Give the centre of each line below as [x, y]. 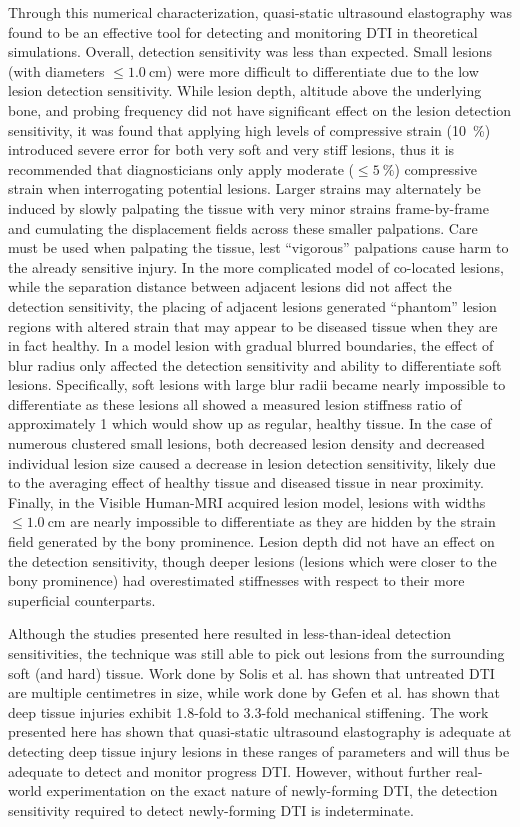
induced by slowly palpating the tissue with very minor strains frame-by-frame [248, 207]
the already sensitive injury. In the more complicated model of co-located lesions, [256, 266]
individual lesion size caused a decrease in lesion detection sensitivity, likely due [252, 462]
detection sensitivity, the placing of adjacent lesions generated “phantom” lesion [252, 305]
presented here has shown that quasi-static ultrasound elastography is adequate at [260, 731]
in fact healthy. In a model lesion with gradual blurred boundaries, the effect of [251, 345]
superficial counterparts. [82, 599]
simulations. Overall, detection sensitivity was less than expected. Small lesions [250, 51]
